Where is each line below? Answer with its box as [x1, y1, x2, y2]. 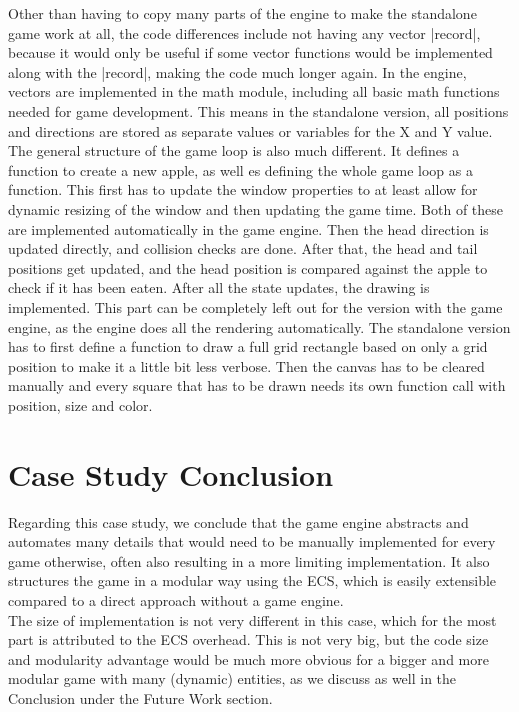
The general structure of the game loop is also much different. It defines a [8, 140, 460, 161]
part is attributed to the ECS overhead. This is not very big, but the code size [8, 629, 489, 650]
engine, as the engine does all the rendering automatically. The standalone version [8, 316, 511, 337]
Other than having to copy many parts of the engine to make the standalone [8, 3, 477, 23]
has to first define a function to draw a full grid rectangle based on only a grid [8, 336, 488, 357]
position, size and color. [8, 394, 153, 415]
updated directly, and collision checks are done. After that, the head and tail [8, 238, 478, 259]
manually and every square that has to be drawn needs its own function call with [8, 375, 506, 396]
